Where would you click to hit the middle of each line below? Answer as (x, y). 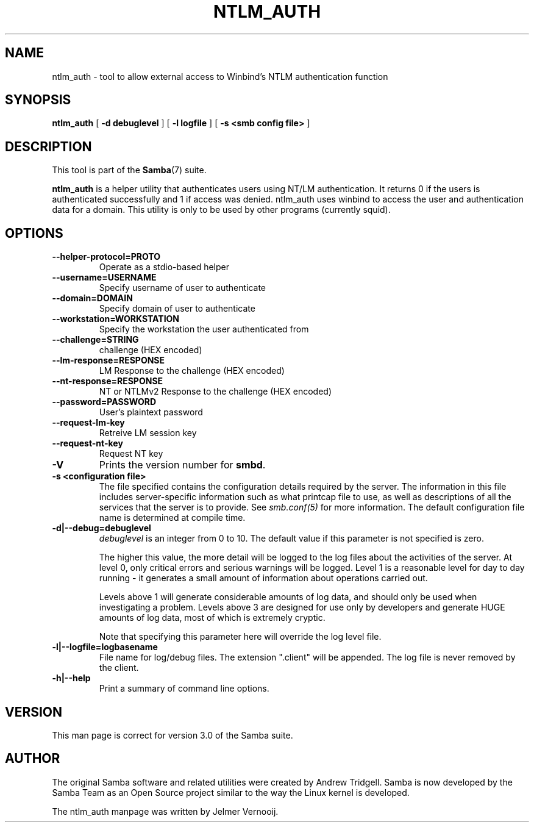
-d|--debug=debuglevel (101, 528)
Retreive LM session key (148, 433)
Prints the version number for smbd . (182, 465)
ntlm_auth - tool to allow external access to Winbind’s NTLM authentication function (220, 76)
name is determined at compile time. (172, 518)
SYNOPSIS (38, 100)
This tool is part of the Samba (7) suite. (129, 170)
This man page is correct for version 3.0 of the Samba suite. (173, 735)
